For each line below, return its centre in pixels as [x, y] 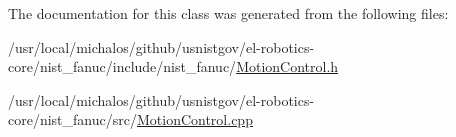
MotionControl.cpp [194, 119]
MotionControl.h [287, 66]
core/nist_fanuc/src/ [72, 119]
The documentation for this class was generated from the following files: [228, 13]
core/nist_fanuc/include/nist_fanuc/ [122, 66]
